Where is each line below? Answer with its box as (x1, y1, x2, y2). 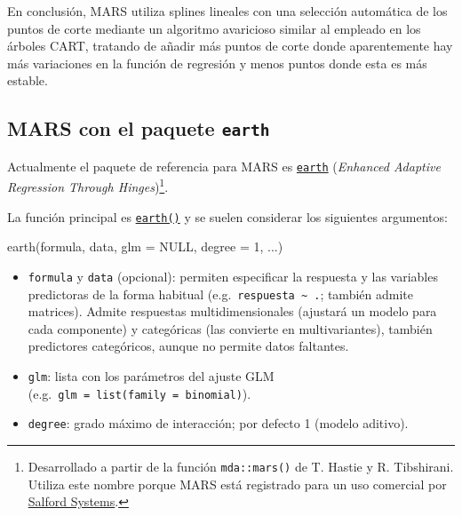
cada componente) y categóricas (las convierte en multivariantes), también (28, 319, 433, 337)
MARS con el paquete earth (7, 115, 270, 142)
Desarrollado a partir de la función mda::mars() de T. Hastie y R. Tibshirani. (28, 456, 454, 475)
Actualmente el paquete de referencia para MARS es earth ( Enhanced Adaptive (7, 156, 441, 175)
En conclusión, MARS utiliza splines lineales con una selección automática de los (7, 2, 448, 20)
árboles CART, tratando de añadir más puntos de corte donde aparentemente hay (7, 36, 453, 55)
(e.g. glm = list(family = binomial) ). (28, 384, 251, 402)
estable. (7, 71, 48, 90)
